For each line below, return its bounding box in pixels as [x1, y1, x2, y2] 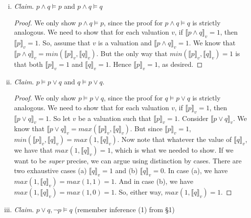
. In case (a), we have [163, 165, 228, 175]
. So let [49, 113, 70, 123]
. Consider [178, 113, 208, 123]
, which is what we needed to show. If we [111, 145, 233, 155]
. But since [130, 123, 163, 134]
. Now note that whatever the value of [117, 134, 232, 144]
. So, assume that [38, 37, 91, 47]
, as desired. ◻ [158, 59, 203, 69]
